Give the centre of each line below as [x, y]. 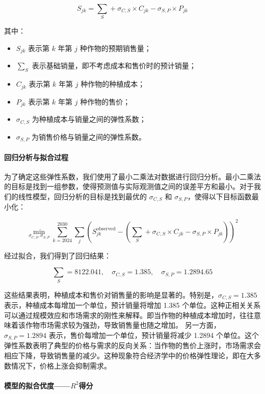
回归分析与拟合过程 [36, 157]
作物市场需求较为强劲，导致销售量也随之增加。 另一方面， [123, 325]
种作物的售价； [105, 101]
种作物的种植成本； [113, 84]
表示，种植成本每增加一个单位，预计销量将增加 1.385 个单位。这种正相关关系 [132, 305]
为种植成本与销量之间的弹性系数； [89, 119]
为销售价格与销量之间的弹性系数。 [88, 136]
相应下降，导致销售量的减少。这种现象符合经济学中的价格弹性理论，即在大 [129, 356]
